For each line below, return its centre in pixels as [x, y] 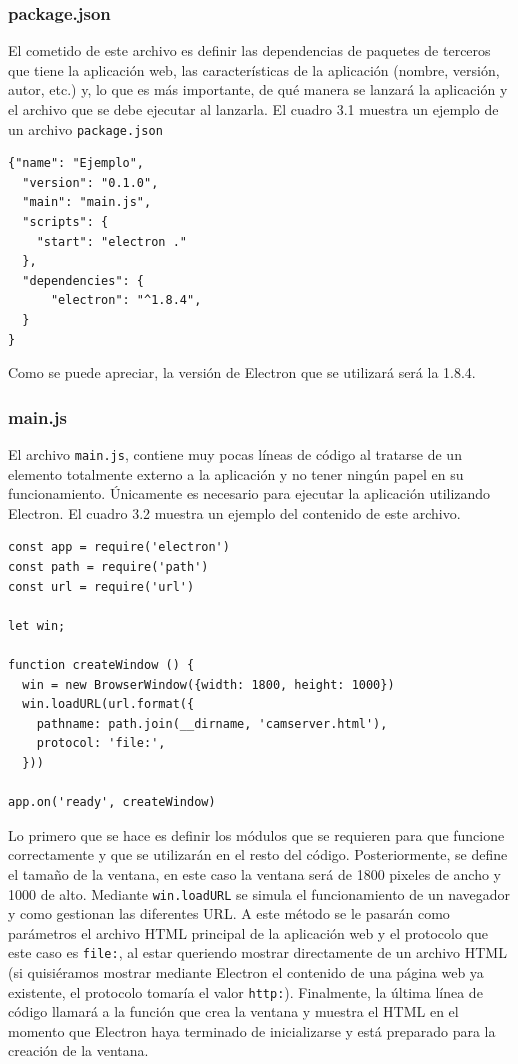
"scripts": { [65, 222]
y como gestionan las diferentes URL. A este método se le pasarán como [229, 913]
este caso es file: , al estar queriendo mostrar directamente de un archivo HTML [257, 952]
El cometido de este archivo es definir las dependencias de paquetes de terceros [249, 50]
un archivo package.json [85, 128]
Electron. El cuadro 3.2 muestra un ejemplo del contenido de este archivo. [234, 512]
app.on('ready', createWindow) [112, 802]
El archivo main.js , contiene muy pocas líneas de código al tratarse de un [235, 454]
